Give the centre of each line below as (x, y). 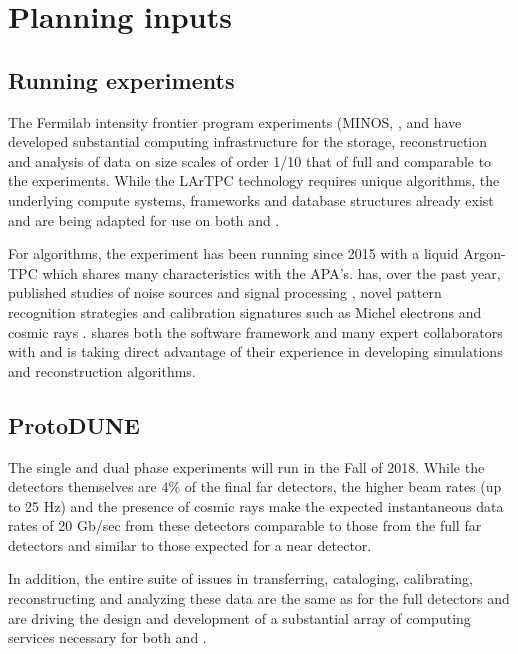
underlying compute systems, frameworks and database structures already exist (251, 199)
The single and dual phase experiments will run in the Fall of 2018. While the (246, 466)
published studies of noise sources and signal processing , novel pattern (225, 292)
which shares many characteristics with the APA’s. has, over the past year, (271, 272)
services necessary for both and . (107, 637)
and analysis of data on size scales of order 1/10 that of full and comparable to (250, 160)
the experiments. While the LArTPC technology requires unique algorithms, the (254, 180)
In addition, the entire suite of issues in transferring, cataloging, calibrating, (240, 578)
